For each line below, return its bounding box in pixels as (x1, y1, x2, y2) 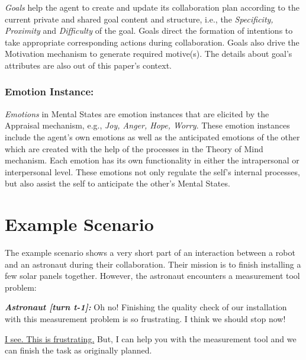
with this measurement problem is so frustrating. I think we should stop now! (5, 313, 286, 325)
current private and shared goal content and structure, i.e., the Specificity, (5, 12, 273, 25)
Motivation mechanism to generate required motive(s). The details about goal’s (5, 47, 292, 60)
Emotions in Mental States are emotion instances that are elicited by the (5, 107, 269, 120)
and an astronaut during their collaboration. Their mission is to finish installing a (5, 258, 301, 270)
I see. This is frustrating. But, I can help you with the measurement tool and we (5, 332, 297, 345)
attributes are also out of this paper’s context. (5, 59, 172, 71)
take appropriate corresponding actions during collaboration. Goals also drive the (5, 36, 299, 48)
